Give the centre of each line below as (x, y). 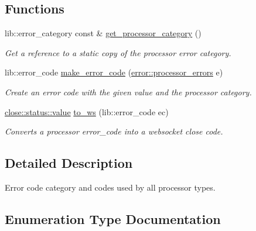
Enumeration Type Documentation (113, 218)
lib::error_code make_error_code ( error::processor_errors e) (114, 72)
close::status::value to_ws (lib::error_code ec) (87, 111)
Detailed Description (69, 163)
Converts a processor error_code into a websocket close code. (114, 131)
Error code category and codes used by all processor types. (110, 187)
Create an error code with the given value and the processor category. (128, 92)
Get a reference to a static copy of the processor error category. (118, 52)
